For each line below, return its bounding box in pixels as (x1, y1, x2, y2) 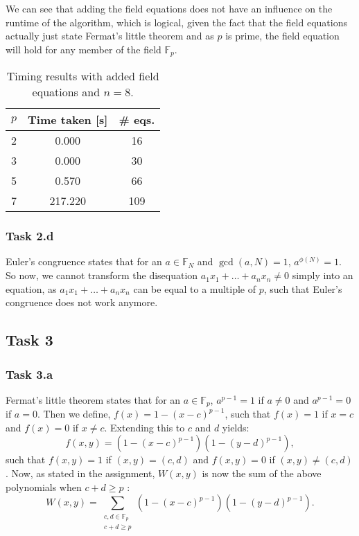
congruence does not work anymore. (6, 295, 158, 310)
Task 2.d (6, 227, 54, 244)
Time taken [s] (28, 111, 108, 128)
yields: (222, 420, 249, 434)
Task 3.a (6, 365, 53, 382)
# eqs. (119, 111, 155, 128)
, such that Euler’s (263, 281, 342, 296)
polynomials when (6, 479, 82, 494)
